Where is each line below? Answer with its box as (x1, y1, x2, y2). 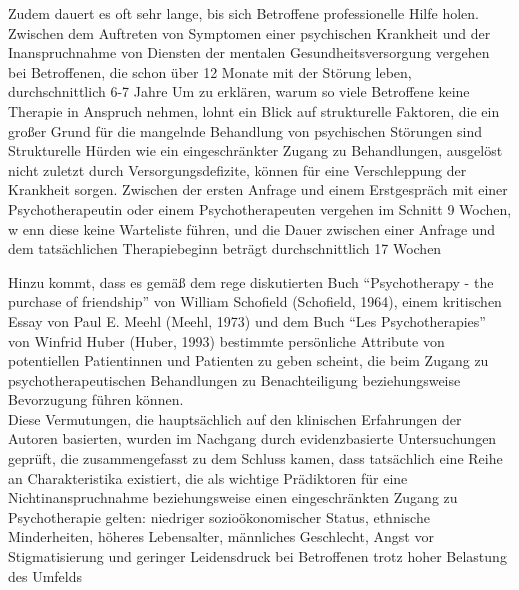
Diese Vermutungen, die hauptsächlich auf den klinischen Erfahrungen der (8, 408, 462, 429)
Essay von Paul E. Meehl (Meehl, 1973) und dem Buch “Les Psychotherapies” (8, 310, 486, 331)
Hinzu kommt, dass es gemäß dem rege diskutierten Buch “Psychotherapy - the (8, 271, 494, 292)
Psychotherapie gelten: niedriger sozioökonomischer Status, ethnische (8, 506, 430, 527)
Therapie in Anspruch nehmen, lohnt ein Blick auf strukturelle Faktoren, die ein (8, 100, 500, 121)
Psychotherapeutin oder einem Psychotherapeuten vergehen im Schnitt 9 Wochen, (8, 198, 512, 219)
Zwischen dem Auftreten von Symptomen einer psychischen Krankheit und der (8, 22, 491, 43)
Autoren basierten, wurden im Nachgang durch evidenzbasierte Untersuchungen (8, 428, 497, 449)
